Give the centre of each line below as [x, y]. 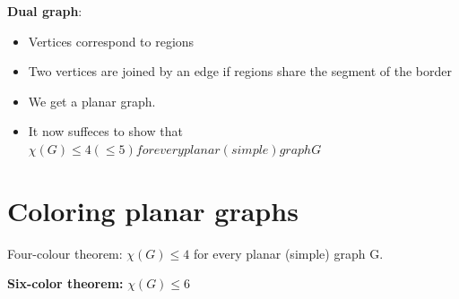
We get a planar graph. [92, 101]
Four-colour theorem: [65, 253]
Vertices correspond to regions [111, 41]
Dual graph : [45, 11]
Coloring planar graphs [153, 210]
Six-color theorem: [65, 283]
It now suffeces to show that [105, 131]
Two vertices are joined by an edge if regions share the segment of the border [240, 71]
